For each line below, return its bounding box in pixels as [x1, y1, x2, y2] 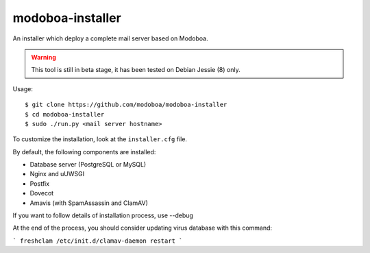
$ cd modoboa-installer [25, 110, 105, 118]
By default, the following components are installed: [12, 147, 156, 156]
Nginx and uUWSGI [29, 170, 85, 178]
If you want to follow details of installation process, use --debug [12, 211, 193, 219]
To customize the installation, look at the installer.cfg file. [12, 135, 188, 143]
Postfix [29, 179, 50, 188]
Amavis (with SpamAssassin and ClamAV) [29, 199, 149, 207]
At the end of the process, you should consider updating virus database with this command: [12, 224, 273, 232]
